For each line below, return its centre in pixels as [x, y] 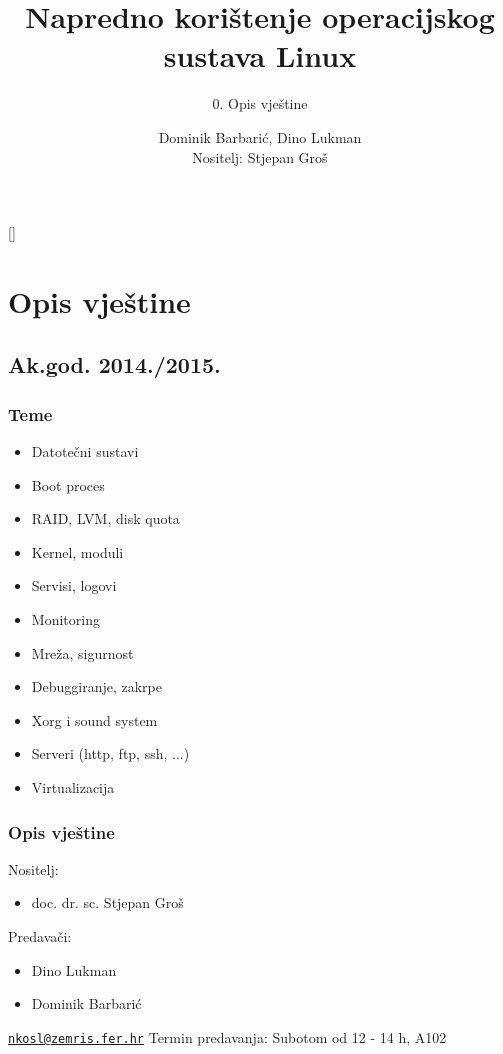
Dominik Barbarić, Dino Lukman [260, 136]
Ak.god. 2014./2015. [114, 364]
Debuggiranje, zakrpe [96, 686]
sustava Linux [260, 55]
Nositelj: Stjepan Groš [260, 156]
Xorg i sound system [94, 719]
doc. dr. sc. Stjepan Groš [107, 902]
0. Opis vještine [260, 103]
